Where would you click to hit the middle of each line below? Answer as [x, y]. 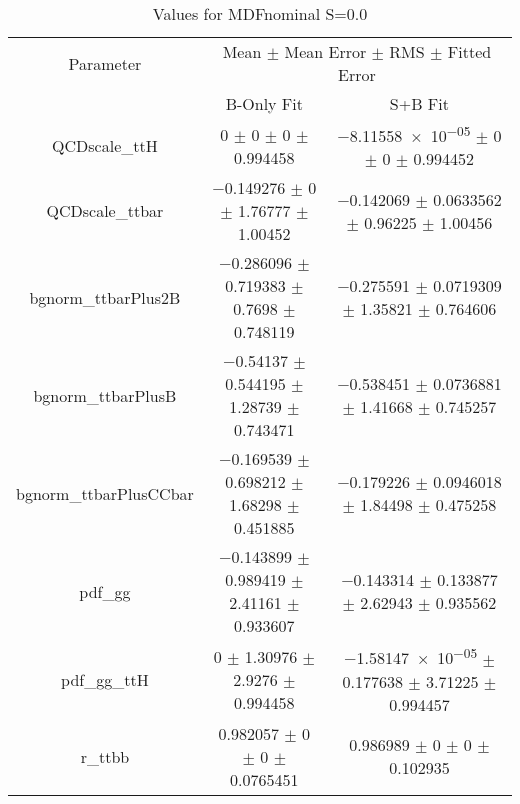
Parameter [105, 63]
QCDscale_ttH [105, 146]
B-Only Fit [264, 103]
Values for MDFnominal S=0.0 [260, 13]
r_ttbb [105, 756]
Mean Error [325, 51]
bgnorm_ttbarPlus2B [105, 297]
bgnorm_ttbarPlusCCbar [105, 493]
